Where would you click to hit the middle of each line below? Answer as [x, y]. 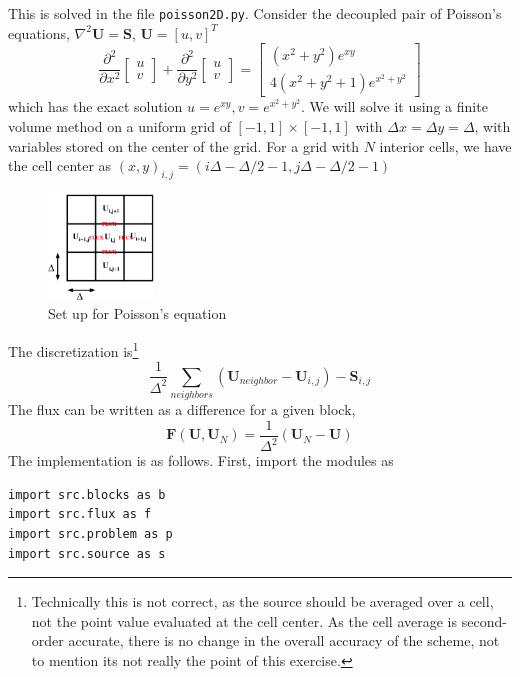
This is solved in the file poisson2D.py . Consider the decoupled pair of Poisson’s [255, 13]
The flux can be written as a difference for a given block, [182, 409]
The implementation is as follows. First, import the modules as [201, 460]
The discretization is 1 [73, 349]
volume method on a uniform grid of [119, 125]
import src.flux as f [80, 514]
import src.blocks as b [87, 494]
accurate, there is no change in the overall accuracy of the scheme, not [284, 640]
